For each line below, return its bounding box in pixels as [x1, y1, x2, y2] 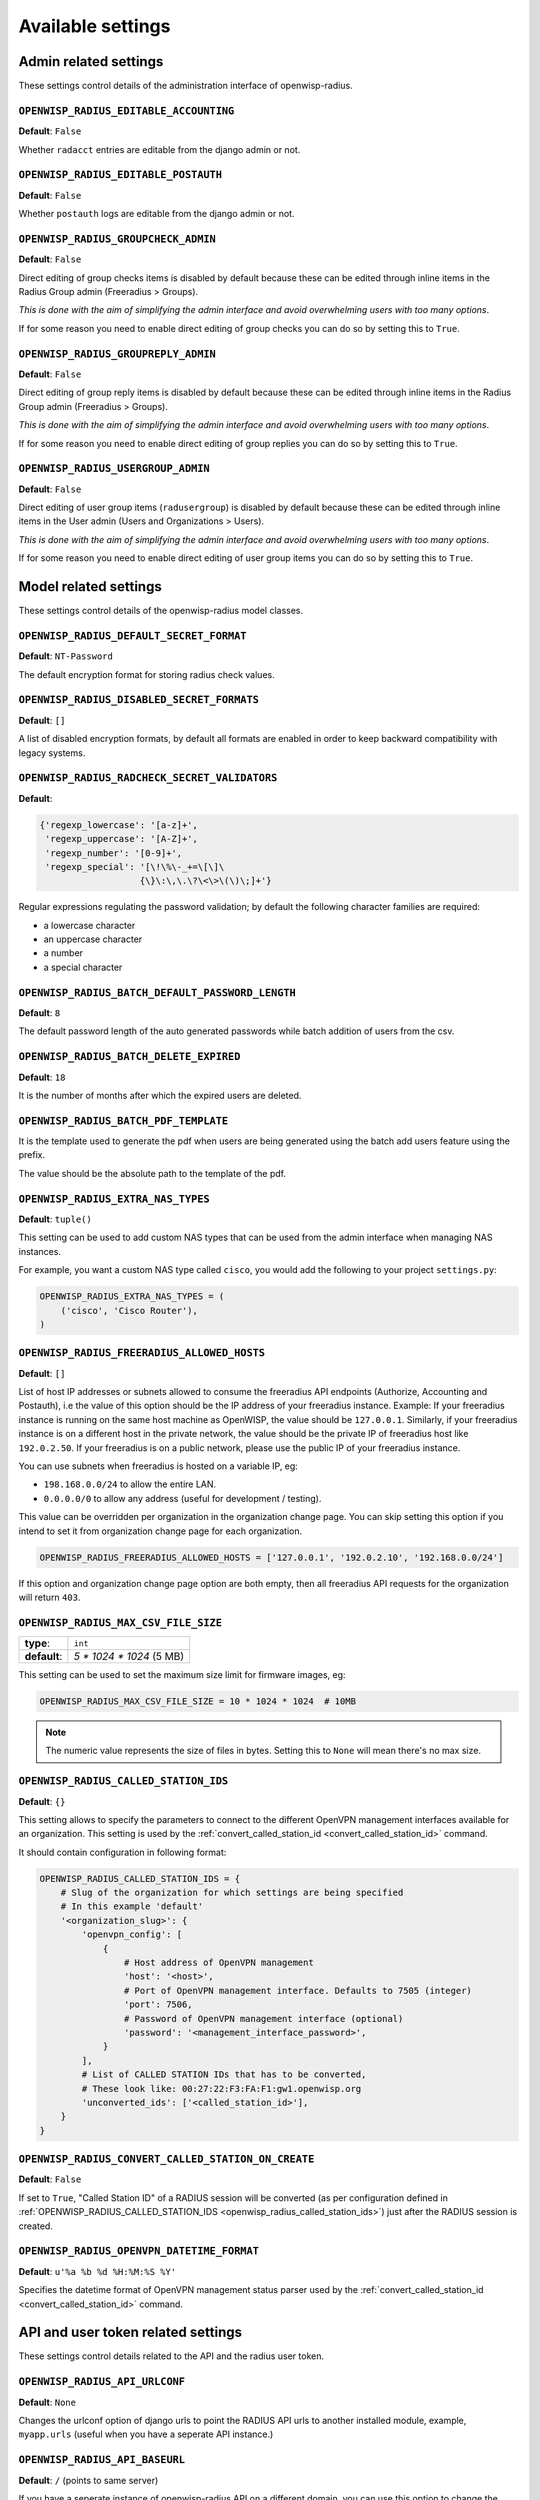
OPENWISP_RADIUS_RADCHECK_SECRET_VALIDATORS [18, 771, 278, 785]
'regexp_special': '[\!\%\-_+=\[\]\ [45, 861, 225, 872]
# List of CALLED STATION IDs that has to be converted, [81, 2069, 367, 2080]
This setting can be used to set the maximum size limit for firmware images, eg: [18, 1669, 346, 1681]
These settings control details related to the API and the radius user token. [18, 2350, 325, 2362]
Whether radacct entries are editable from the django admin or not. [18, 143, 301, 155]
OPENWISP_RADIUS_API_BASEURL [18, 2453, 185, 2467]
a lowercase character [43, 919, 136, 931]
